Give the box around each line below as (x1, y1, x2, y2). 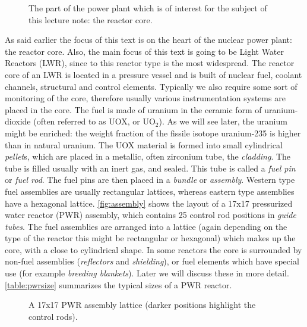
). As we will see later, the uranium (159, 115, 287, 127)
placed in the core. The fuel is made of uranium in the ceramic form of (5, 103, 262, 116)
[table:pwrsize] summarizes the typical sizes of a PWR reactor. (5, 278, 232, 291)
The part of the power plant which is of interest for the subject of (29, 2, 267, 14)
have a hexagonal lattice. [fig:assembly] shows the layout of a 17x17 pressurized (5, 197, 293, 209)
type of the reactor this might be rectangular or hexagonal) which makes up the (5, 232, 296, 244)
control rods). (29, 310, 78, 322)
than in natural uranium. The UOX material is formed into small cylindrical (5, 138, 283, 151)
